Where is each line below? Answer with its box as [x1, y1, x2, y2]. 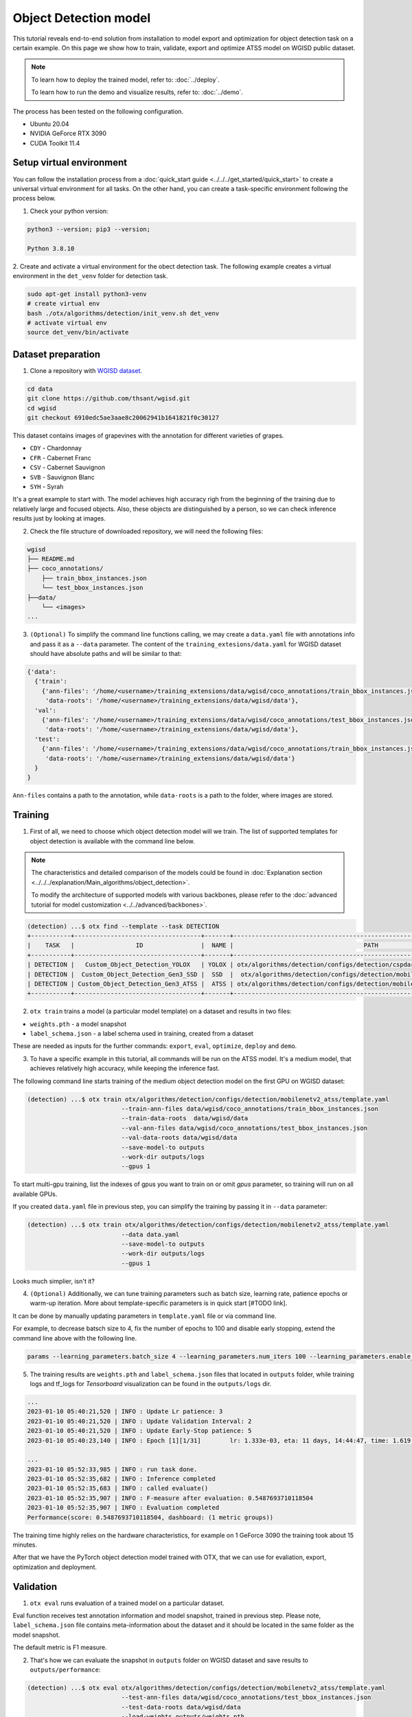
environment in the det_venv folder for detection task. [12, 271, 168, 280]
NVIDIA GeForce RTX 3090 [30, 129, 106, 137]
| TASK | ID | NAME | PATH [27, 942, 379, 949]
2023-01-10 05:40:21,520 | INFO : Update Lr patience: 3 [27, 1408, 223, 1415]
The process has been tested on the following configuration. [12, 107, 184, 115]
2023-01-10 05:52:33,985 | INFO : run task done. [27, 1465, 198, 1473]
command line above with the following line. [12, 1334, 137, 1342]
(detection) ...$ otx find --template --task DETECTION [27, 922, 220, 930]
